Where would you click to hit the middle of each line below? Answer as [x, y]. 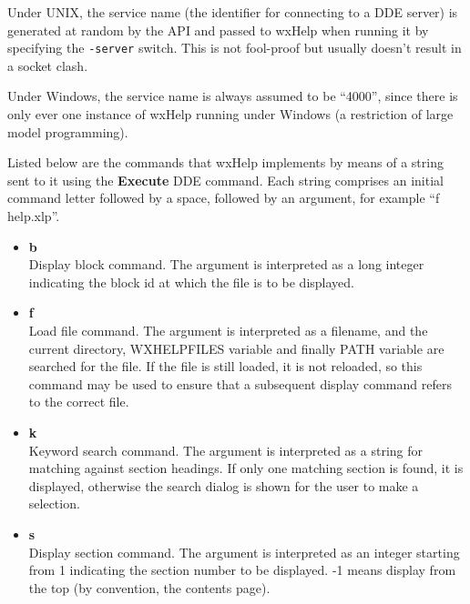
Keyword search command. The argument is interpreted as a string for [226, 450]
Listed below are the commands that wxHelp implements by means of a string [225, 162]
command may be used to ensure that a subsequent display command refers [240, 383]
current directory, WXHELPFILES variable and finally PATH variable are [236, 348]
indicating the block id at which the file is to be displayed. [191, 282]
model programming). [68, 131]
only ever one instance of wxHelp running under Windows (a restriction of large [230, 114]
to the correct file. [79, 402]
